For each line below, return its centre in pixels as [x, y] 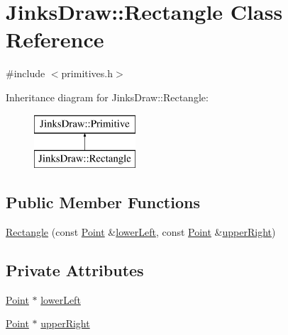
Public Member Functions [103, 202]
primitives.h [87, 73]
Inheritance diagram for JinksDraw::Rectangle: [107, 97]
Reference [55, 39]
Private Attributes [75, 269]
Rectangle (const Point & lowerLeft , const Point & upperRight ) [141, 231]
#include [26, 73]
